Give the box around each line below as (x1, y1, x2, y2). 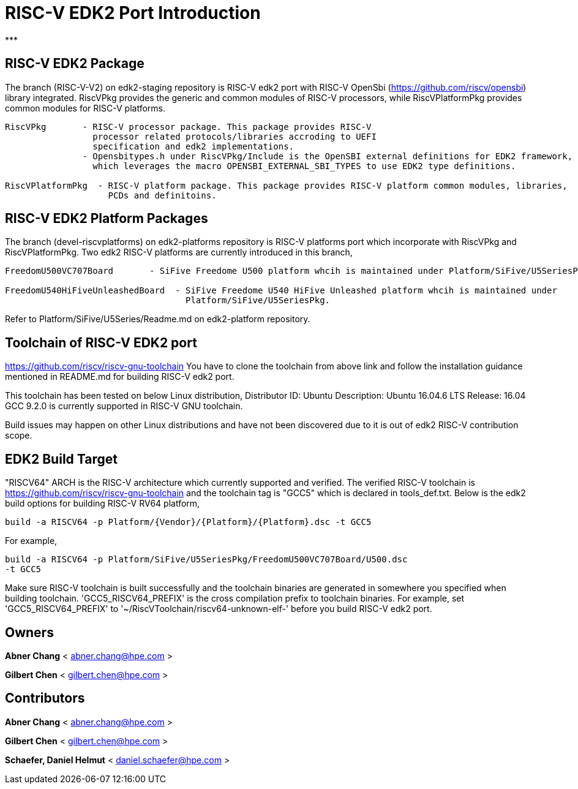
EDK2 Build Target (5, 451, 118, 467)
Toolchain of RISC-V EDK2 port (5, 334, 197, 350)
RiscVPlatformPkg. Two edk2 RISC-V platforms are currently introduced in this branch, (5, 247, 353, 258)
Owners (5, 624, 54, 640)
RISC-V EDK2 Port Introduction (5, 2, 261, 23)
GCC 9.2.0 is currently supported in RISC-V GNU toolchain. (5, 401, 243, 412)
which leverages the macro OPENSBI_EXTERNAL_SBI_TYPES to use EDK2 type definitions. (92, 160, 516, 171)
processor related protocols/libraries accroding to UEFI (92, 131, 377, 142)
